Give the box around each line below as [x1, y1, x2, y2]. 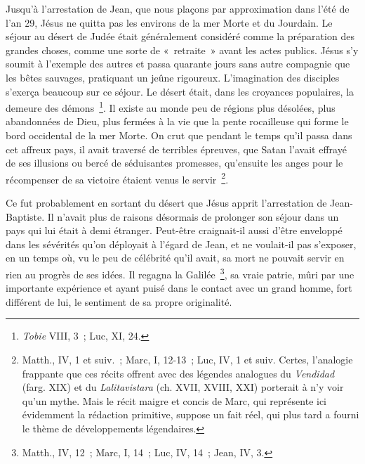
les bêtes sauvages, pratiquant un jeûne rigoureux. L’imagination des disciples [6, 70, 340, 84]
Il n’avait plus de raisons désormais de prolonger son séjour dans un [47, 209, 339, 224]
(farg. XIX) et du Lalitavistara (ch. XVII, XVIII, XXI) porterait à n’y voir [22, 380, 344, 394]
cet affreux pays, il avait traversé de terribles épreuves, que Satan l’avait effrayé [6, 141, 347, 156]
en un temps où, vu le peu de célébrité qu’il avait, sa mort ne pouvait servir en [6, 250, 345, 265]
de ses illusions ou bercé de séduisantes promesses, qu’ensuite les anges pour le [6, 155, 343, 170]
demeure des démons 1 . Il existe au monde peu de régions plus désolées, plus [6, 98, 336, 115]
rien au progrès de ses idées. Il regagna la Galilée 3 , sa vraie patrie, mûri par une [6, 265, 354, 281]
